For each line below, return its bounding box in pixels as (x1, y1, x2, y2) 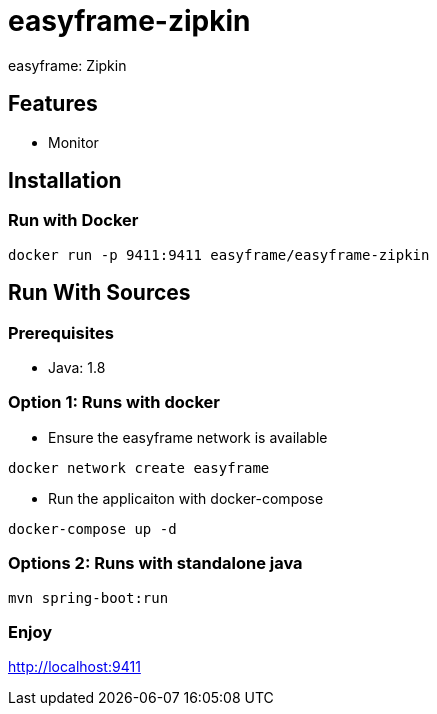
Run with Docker (8, 210, 139, 231)
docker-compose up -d (8, 520, 177, 537)
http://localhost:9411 (8, 658, 141, 676)
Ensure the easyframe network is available (48, 428, 328, 446)
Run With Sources (8, 280, 191, 306)
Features (8, 91, 98, 117)
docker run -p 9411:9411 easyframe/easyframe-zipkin (8, 246, 430, 263)
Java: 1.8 (48, 359, 106, 377)
